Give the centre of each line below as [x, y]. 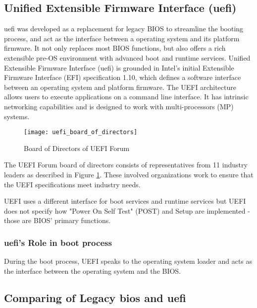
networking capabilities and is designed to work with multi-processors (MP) [119, 106]
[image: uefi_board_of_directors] [81, 132]
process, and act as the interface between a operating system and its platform [122, 38]
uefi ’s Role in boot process [58, 242]
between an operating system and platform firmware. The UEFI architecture [120, 87]
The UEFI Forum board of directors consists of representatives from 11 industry [126, 165]
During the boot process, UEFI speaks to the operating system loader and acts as [128, 261]
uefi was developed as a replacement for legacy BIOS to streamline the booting [124, 29]
